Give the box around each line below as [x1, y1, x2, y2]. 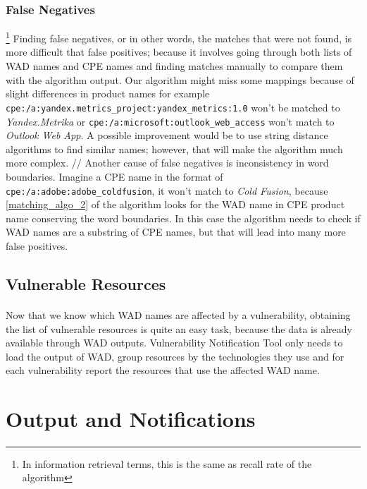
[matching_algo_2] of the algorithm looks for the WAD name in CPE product [6, 197, 345, 212]
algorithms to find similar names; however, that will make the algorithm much [6, 141, 343, 156]
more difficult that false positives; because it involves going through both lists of [6, 44, 352, 59]
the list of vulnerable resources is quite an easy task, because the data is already [6, 321, 352, 336]
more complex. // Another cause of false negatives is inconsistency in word [6, 155, 329, 170]
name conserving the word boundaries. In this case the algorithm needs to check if [6, 210, 361, 225]
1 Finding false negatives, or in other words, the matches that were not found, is [6, 29, 352, 45]
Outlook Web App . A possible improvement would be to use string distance [6, 128, 328, 143]
